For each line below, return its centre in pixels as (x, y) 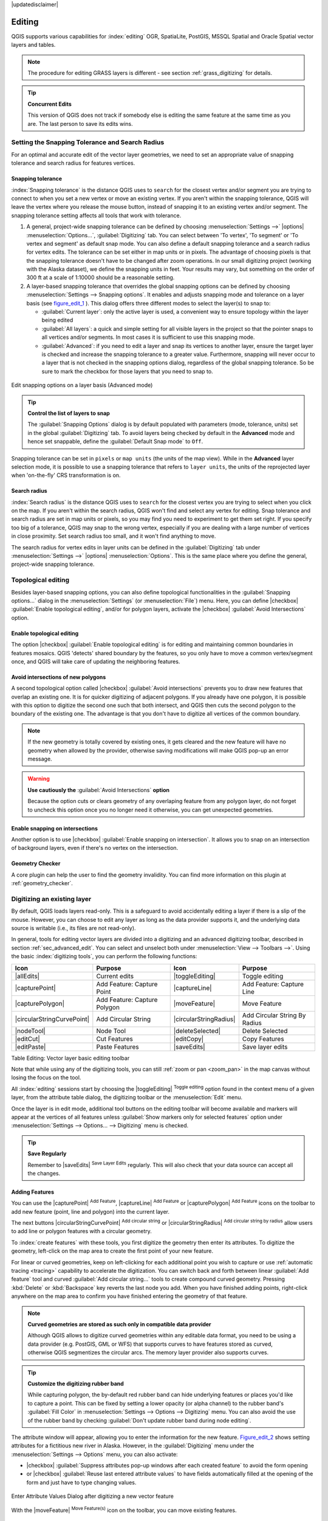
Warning (39, 779)
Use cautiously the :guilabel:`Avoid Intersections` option (99, 790)
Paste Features (118, 1046)
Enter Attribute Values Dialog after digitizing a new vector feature (93, 1496)
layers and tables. (33, 45)
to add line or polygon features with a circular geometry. (81, 1231)
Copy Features (263, 1039)
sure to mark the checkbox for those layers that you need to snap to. (127, 371)
